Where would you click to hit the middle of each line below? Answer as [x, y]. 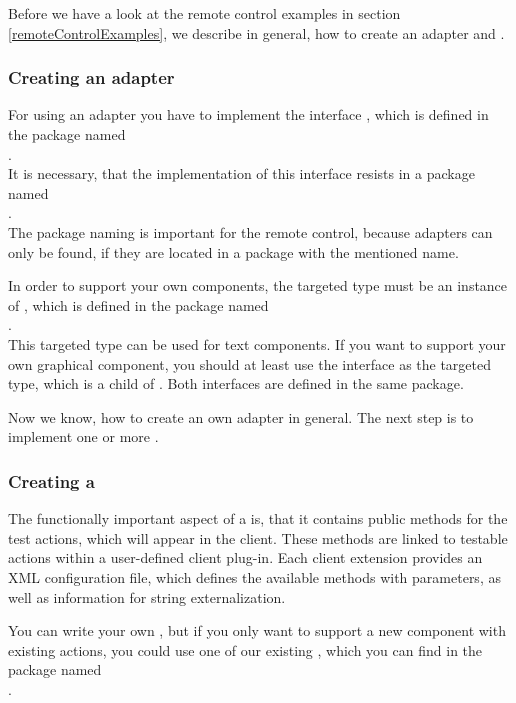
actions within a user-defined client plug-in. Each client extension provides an [245, 557]
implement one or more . [83, 436]
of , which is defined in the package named [138, 304]
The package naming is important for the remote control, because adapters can [250, 231]
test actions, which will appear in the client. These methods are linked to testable [258, 537]
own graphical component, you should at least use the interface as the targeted [250, 363]
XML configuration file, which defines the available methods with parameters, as [254, 576]
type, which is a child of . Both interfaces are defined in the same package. [236, 383]
